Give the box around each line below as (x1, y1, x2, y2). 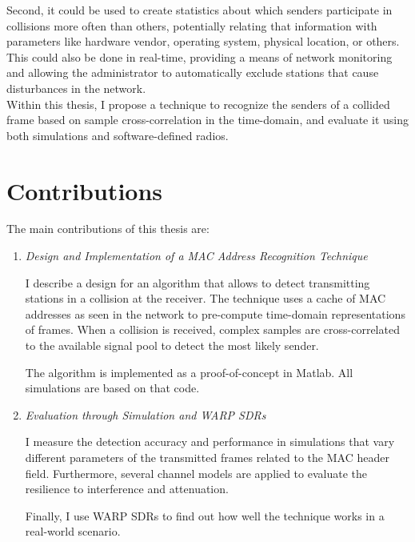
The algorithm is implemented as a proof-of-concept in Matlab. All (25, 363, 353, 380)
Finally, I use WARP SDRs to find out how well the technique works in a (25, 507, 385, 524)
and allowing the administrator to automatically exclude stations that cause (6, 64, 379, 81)
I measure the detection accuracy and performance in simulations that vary (25, 433, 395, 450)
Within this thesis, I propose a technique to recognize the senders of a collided (6, 95, 390, 112)
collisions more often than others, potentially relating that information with (6, 17, 377, 34)
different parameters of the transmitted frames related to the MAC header (25, 449, 389, 465)
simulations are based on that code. (25, 379, 200, 396)
